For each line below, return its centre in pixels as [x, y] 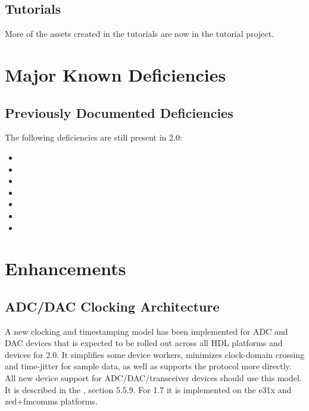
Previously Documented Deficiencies [119, 112]
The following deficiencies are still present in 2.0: [93, 137]
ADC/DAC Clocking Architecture [112, 306]
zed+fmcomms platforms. [51, 401]
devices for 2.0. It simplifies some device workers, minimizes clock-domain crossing [155, 354]
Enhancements [65, 268]
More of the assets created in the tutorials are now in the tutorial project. [140, 34]
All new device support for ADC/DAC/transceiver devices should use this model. [153, 378]
